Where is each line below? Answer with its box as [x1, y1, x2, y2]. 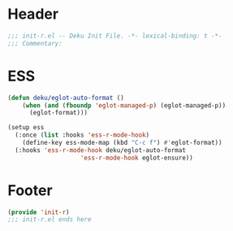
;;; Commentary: [7, 39, 63, 47]
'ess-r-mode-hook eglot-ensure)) [80, 154, 194, 162]
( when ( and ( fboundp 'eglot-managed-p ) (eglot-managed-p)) [22, 101, 227, 110]
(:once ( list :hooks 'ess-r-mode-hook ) [15, 131, 150, 139]
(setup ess [7, 124, 45, 132]
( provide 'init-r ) [7, 208, 70, 216]
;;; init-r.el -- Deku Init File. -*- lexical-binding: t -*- [7, 32, 222, 40]
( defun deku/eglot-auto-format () [7, 94, 125, 102]
